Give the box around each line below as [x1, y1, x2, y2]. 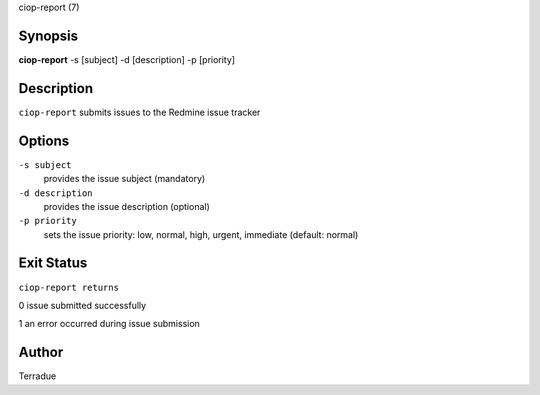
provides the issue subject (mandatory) [43, 173, 206, 185]
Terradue [18, 370, 57, 382]
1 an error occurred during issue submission [18, 318, 200, 330]
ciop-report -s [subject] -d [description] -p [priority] [18, 53, 235, 65]
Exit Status [18, 255, 88, 272]
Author [18, 344, 64, 361]
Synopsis [18, 27, 79, 44]
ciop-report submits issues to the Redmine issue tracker [18, 106, 261, 118]
